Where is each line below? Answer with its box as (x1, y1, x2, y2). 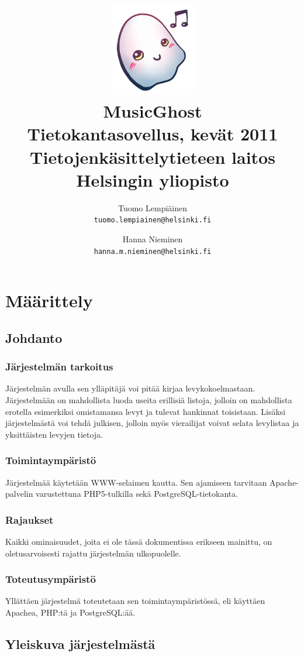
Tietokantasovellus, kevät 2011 (27, 122, 278, 146)
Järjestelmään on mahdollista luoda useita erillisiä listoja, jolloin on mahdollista (5, 394, 292, 406)
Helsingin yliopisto (76, 167, 229, 191)
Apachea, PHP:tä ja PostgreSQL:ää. (5, 606, 136, 618)
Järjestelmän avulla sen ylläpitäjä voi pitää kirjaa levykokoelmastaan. (5, 382, 255, 394)
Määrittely (5, 288, 93, 312)
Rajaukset (5, 512, 54, 527)
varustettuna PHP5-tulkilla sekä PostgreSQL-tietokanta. (36, 487, 239, 500)
